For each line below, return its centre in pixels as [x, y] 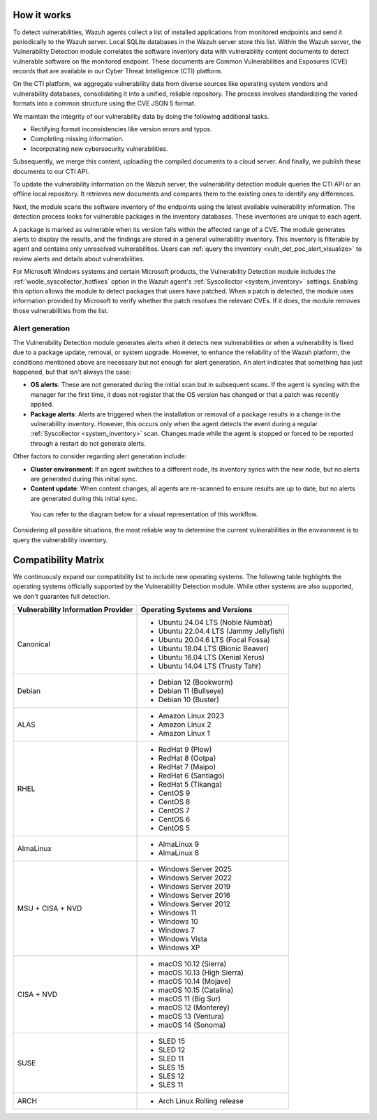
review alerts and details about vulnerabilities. [79, 259]
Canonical [34, 644]
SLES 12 [171, 1076]
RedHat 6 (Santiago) [191, 776]
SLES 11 [171, 1084]
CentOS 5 [174, 828]
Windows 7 [177, 930]
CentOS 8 [174, 801]
